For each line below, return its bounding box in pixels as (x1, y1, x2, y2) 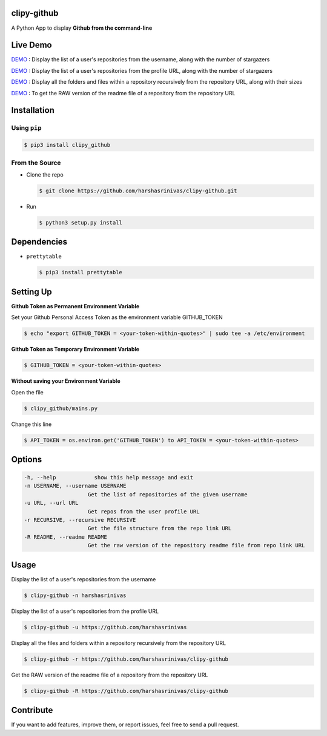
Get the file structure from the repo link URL (88, 525, 232, 532)
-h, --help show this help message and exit (24, 474, 194, 481)
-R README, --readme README (24, 533, 107, 540)
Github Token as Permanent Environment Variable (11, 302, 140, 309)
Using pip (11, 124, 42, 132)
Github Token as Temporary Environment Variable (11, 346, 139, 353)
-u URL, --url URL (24, 499, 79, 507)
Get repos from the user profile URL (88, 508, 200, 515)
